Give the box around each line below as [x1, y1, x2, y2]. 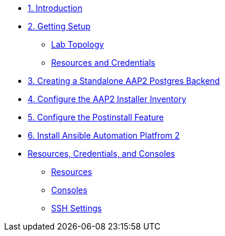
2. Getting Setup [28, 21, 91, 31]
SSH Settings [51, 203, 102, 213]
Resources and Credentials [51, 58, 156, 68]
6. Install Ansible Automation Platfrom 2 [28, 130, 180, 140]
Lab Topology [51, 39, 104, 49]
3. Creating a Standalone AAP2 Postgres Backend [28, 76, 220, 86]
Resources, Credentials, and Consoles [28, 149, 175, 159]
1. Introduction [28, 3, 83, 13]
